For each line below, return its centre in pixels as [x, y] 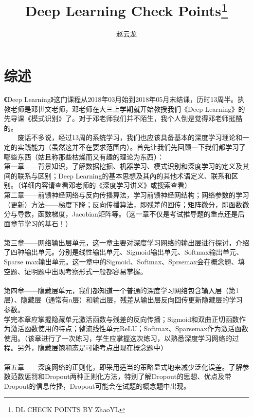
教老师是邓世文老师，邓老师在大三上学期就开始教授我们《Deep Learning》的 [125, 109]
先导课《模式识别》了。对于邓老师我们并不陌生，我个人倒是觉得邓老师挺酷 [123, 118]
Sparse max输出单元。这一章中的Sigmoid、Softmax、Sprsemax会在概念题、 [121, 262]
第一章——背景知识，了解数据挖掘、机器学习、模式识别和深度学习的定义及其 [126, 166]
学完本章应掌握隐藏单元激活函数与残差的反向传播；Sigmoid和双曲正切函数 [122, 319]
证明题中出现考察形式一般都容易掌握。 [85, 271]
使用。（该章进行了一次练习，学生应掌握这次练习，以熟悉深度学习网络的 [118, 338]
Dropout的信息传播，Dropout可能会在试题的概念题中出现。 [97, 386]
